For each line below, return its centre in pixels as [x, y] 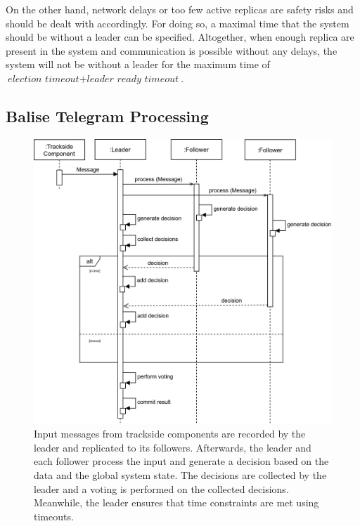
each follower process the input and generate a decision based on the [181, 461]
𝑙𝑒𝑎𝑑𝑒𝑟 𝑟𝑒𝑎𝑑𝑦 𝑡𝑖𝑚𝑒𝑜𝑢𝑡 [133, 79]
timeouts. [54, 516]
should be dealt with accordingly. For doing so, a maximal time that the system [178, 23]
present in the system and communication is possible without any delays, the [172, 50]
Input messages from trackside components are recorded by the [170, 434]
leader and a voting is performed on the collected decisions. [161, 488]
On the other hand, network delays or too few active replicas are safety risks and [180, 9]
